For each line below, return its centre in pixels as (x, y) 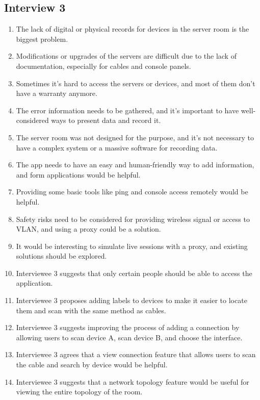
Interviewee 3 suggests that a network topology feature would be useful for (133, 381)
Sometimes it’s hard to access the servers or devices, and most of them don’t (136, 83)
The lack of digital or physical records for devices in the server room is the (133, 29)
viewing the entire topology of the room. (79, 392)
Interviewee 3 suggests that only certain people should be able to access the (134, 273)
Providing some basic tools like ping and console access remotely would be (132, 192)
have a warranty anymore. (57, 93)
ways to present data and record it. (106, 120)
